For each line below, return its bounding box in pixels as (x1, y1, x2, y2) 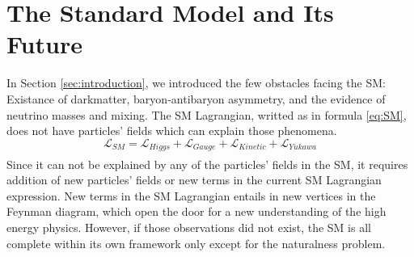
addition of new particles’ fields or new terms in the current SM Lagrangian (6, 171, 382, 188)
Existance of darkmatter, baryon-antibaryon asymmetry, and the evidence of (6, 90, 386, 107)
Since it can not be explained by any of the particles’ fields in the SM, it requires (6, 155, 408, 172)
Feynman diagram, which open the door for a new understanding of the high (6, 203, 387, 220)
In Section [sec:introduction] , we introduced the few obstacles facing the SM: (6, 74, 386, 91)
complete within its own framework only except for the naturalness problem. (6, 234, 386, 251)
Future (6, 27, 82, 61)
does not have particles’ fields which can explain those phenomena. (6, 122, 337, 139)
